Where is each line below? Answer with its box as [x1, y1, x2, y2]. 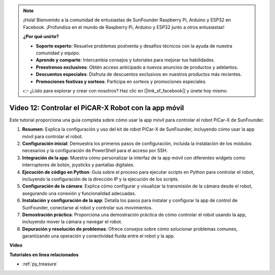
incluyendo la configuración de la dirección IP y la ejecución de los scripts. [22, 176, 179, 182]
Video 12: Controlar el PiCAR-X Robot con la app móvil [9, 103, 184, 112]
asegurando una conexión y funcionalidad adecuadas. [22, 190, 136, 196]
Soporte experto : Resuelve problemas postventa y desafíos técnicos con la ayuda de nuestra [36, 43, 233, 49]
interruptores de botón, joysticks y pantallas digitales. [22, 162, 135, 168]
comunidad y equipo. [36, 50, 80, 56]
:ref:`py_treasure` [22, 261, 58, 267]
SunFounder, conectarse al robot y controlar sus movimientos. [22, 204, 153, 210]
